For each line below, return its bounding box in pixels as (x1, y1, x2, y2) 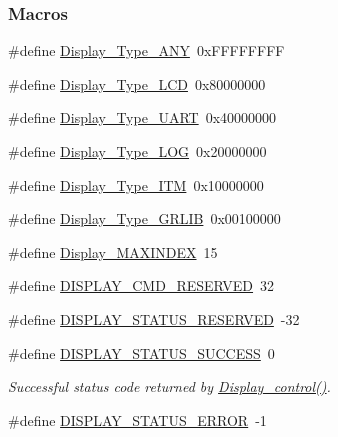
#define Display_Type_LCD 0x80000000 (8, 73, 266, 94)
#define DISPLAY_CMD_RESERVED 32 (8, 275, 275, 296)
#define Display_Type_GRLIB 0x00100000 (8, 208, 281, 229)
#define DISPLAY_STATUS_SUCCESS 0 (8, 342, 275, 363)
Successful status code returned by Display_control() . (8, 376, 331, 397)
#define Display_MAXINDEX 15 (8, 241, 218, 262)
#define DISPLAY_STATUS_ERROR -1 (8, 409, 267, 430)
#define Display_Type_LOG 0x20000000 (8, 141, 267, 161)
